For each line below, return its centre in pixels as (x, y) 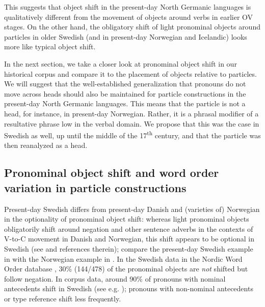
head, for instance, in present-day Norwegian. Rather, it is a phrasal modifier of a (131, 113)
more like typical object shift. (50, 47)
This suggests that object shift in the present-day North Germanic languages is (128, 7)
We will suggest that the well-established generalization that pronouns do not (125, 84)
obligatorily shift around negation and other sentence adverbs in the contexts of (129, 228)
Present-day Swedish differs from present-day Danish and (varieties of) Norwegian (132, 209)
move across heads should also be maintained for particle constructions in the (125, 93)
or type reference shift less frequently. (63, 298)
